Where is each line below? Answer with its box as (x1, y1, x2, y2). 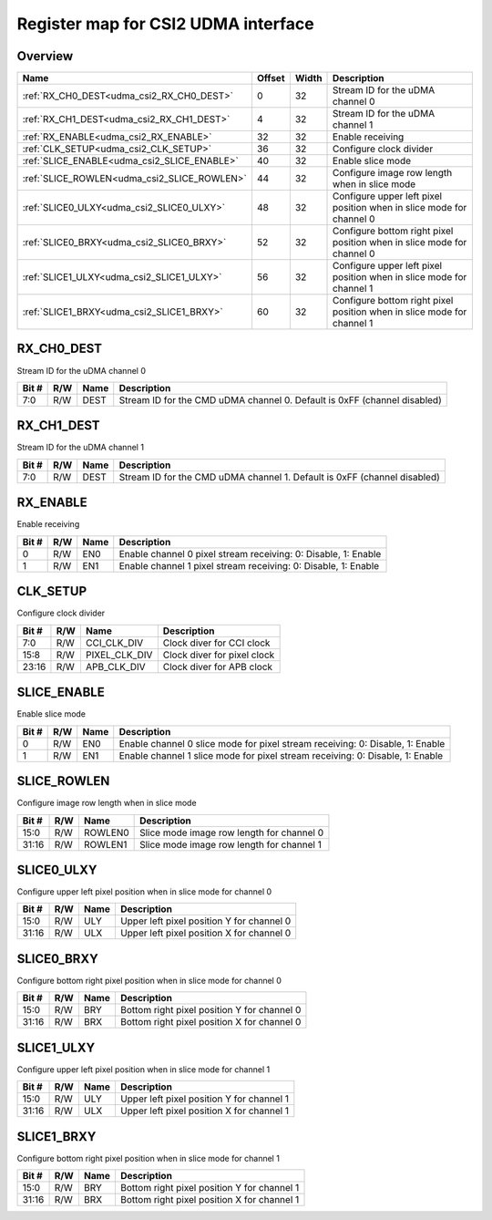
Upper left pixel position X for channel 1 (119, 1104, 290, 1117)
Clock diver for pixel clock (162, 648, 275, 661)
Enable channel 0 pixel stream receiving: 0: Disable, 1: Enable (118, 547, 382, 560)
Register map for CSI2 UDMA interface (16, 14, 314, 34)
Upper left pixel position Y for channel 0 (119, 915, 292, 927)
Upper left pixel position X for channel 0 (119, 926, 292, 939)
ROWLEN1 (83, 838, 128, 851)
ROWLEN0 (83, 826, 129, 839)
